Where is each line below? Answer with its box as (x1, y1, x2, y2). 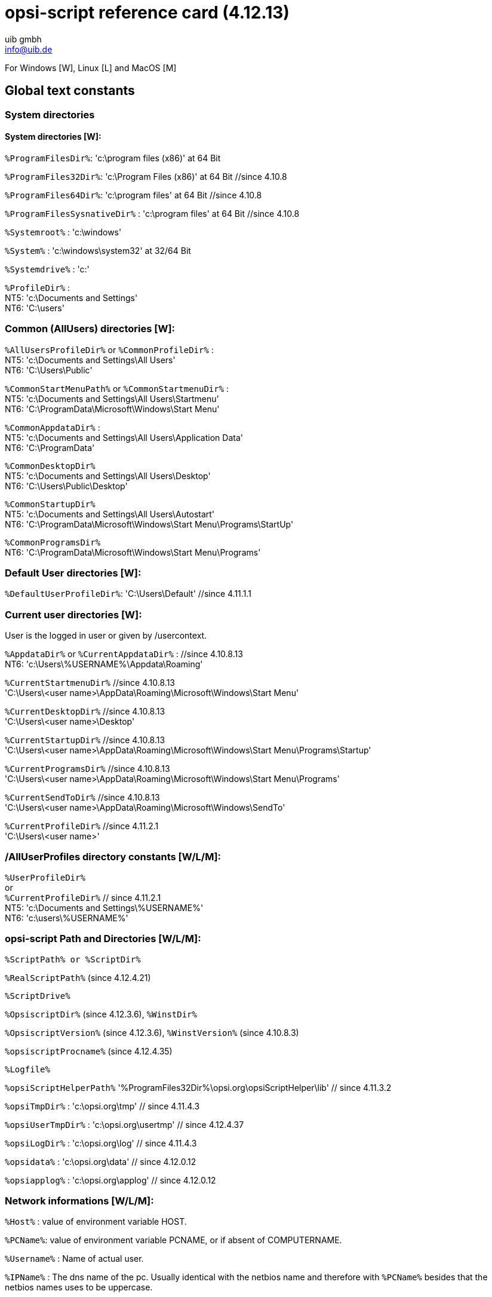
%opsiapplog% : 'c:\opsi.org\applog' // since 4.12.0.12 (5, 1175, 216, 1185)
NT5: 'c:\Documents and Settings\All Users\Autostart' (5, 508, 215, 519)
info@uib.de (5, 44, 53, 54)
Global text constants (5, 83, 135, 99)
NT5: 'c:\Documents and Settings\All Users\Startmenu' (5, 393, 219, 404)
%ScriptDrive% (5, 991, 70, 1001)
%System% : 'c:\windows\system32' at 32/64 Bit (5, 245, 191, 256)
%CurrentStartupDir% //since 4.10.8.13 (5, 735, 165, 746)
